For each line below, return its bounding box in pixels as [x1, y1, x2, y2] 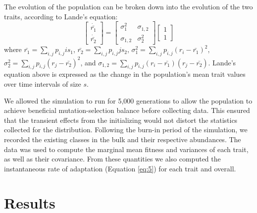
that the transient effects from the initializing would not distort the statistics [4, 114, 238, 125]
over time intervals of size [4, 79, 81, 89]
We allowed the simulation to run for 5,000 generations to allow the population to [4, 95, 253, 106]
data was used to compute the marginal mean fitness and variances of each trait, [4, 144, 249, 154]
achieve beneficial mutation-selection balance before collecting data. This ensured [4, 105, 250, 115]
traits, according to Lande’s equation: [4, 11, 118, 21]
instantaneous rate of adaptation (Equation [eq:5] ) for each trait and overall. [4, 163, 236, 173]
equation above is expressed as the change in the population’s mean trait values [4, 69, 246, 79]
